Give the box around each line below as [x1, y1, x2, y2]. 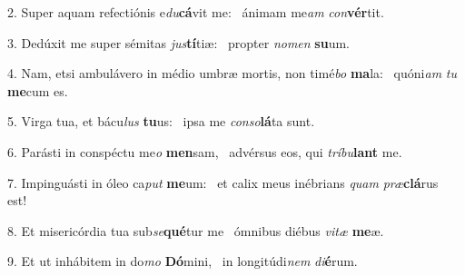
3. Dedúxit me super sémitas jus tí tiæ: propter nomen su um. [7, 33, 350, 52]
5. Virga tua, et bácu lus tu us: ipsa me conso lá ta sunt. [7, 112, 315, 131]
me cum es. [7, 81, 68, 100]
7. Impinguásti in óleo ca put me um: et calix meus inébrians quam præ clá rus [7, 172, 439, 192]
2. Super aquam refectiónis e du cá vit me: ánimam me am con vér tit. [7, 3, 384, 21]
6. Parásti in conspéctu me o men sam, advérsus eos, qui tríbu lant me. [7, 142, 402, 161]
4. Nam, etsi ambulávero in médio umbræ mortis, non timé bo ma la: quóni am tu [7, 64, 457, 83]
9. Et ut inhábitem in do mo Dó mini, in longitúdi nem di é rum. [7, 251, 358, 271]
